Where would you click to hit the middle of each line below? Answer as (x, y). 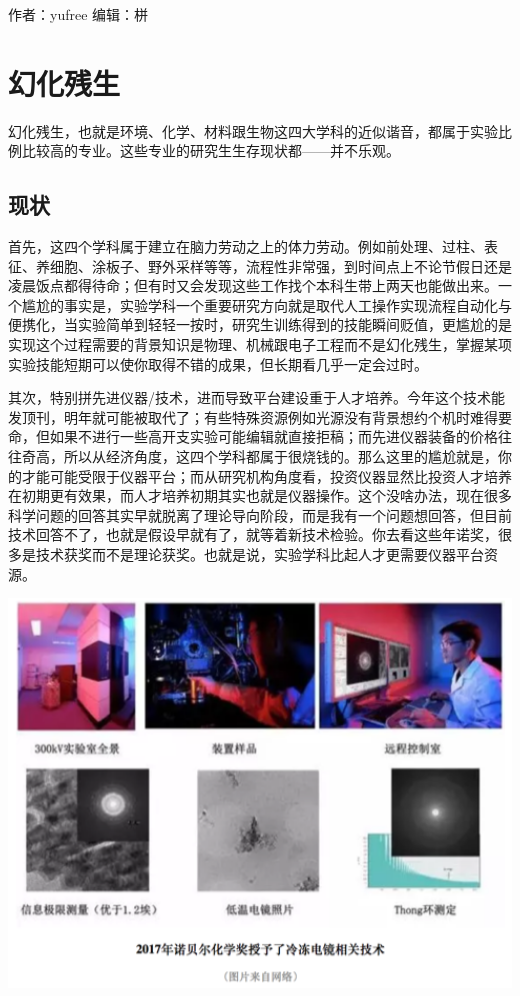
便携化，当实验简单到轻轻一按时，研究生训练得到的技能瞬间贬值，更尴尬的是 (260, 324)
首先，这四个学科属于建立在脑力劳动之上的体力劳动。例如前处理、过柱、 (246, 246)
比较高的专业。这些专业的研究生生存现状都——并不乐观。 (210, 150)
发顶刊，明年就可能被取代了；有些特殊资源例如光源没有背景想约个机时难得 (253, 416)
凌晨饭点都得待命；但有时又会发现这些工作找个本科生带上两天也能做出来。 (253, 285)
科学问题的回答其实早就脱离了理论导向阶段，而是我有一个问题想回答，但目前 (260, 514)
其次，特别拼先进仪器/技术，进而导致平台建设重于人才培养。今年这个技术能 (256, 397)
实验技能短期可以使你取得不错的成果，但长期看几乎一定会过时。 (218, 363)
